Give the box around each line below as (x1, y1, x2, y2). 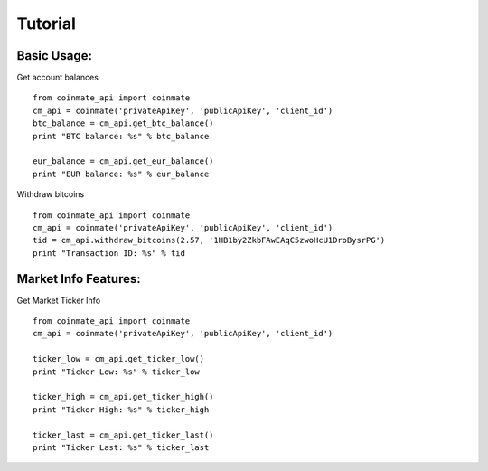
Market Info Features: (16, 271, 141, 287)
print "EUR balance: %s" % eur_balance (33, 168, 210, 179)
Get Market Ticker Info (16, 295, 101, 306)
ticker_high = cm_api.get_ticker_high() (33, 391, 214, 402)
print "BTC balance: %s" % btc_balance (33, 131, 210, 141)
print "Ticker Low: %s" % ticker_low (33, 366, 201, 377)
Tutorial (16, 14, 77, 33)
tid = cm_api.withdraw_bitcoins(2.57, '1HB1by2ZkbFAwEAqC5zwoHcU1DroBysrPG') (33, 235, 386, 246)
